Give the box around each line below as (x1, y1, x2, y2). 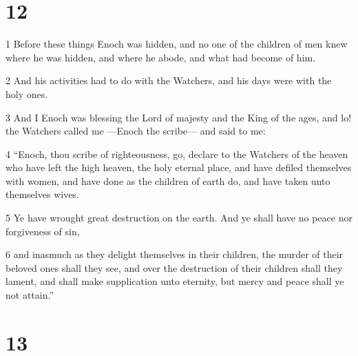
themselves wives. (6, 187, 79, 201)
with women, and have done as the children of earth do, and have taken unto (6, 173, 330, 188)
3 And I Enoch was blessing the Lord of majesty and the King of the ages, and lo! (6, 110, 352, 124)
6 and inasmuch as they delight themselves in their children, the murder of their (6, 247, 344, 261)
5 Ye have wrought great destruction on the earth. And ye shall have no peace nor (6, 210, 352, 225)
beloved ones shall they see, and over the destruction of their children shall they (6, 260, 343, 275)
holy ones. (6, 86, 48, 101)
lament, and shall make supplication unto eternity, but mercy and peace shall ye (6, 274, 344, 288)
